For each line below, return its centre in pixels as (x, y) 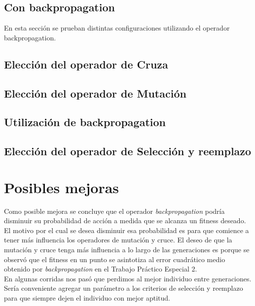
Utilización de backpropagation (85, 122)
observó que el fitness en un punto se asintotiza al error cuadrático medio (115, 259)
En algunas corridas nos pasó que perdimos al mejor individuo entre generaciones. (128, 278)
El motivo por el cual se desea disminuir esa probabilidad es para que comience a (127, 230)
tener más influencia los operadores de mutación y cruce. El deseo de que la (118, 240)
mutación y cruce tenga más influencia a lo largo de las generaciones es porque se (127, 250)
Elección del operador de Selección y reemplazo (128, 151)
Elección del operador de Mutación (95, 93)
